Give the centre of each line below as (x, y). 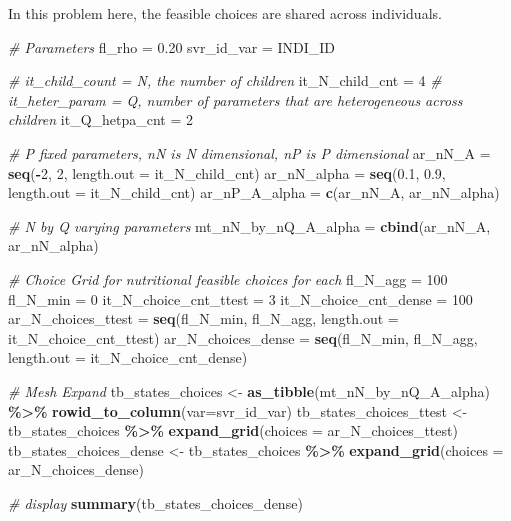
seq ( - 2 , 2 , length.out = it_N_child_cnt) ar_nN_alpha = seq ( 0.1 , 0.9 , (227, 172)
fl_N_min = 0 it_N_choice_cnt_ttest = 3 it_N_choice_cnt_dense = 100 (240, 298)
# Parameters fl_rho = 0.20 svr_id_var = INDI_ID (172, 46)
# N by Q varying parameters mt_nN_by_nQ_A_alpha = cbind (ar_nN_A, (249, 225)
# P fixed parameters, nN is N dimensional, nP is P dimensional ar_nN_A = (249, 152)
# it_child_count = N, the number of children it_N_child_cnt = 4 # (225, 80)
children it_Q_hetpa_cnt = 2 (101, 119)
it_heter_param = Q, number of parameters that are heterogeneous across (235, 99)
